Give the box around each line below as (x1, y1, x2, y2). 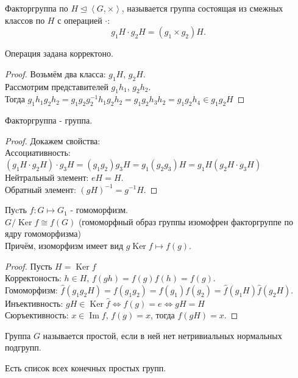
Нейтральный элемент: (5, 170, 89, 183)
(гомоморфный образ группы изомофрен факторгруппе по (78, 215, 293, 228)
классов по (5, 13, 45, 26)
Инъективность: (5, 296, 63, 309)
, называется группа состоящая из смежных (121, 2, 283, 14)
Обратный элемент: (5, 183, 76, 195)
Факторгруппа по (5, 2, 68, 14)
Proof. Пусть (5, 259, 52, 272)
